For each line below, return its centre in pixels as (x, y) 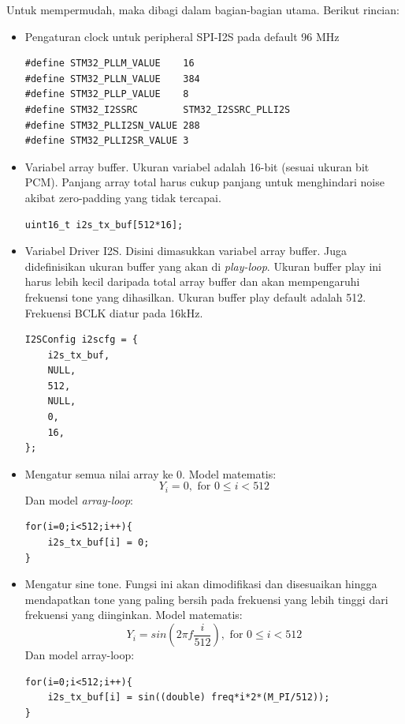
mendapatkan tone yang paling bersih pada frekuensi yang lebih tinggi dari (206, 599)
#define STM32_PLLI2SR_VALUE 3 (107, 141)
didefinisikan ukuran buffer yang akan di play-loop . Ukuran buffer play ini (203, 266)
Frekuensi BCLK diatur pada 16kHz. (114, 312)
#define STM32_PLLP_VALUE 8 (107, 94)
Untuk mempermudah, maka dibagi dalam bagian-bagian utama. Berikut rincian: (203, 9)
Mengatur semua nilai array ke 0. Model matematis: (150, 473)
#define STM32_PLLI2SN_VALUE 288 (112, 125)
